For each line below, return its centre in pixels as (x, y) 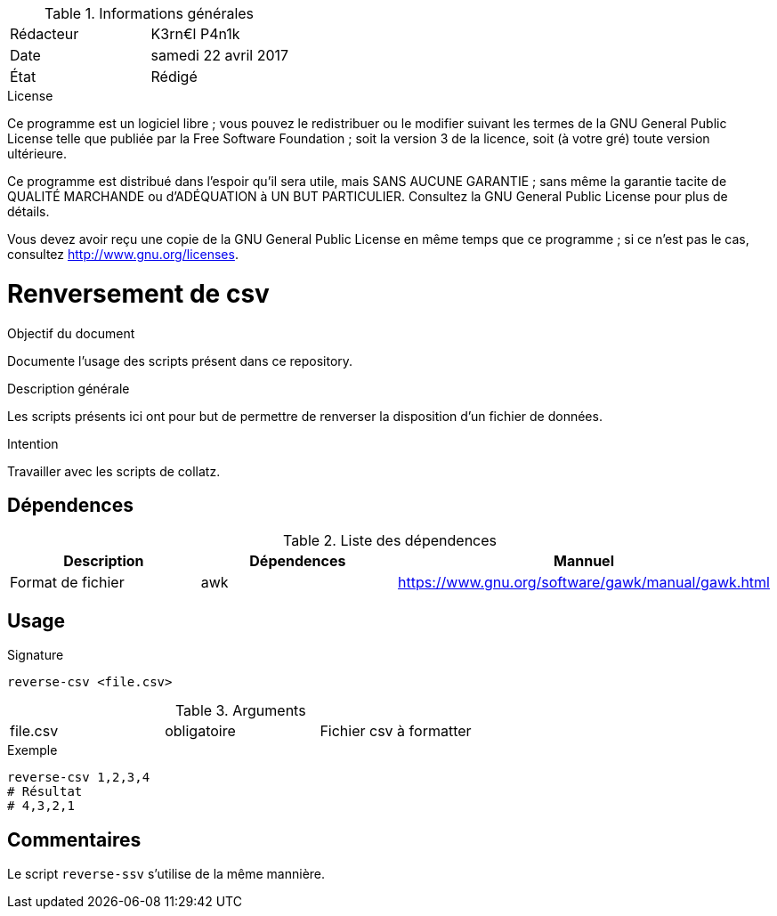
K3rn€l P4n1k (195, 34)
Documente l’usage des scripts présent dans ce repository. (180, 361)
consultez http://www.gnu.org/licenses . (123, 254)
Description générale (69, 388)
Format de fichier (67, 583)
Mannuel (584, 561)
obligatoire (200, 731)
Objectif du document (71, 333)
